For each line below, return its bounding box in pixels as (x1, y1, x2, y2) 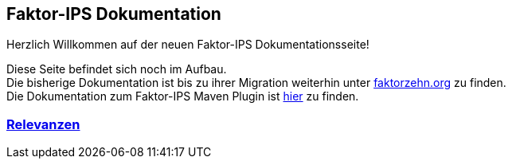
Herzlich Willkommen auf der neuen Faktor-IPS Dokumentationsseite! (6, 37, 369, 52)
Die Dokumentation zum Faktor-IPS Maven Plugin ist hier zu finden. (6, 89, 359, 104)
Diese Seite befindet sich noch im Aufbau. (6, 62, 227, 77)
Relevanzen (6, 116, 80, 132)
